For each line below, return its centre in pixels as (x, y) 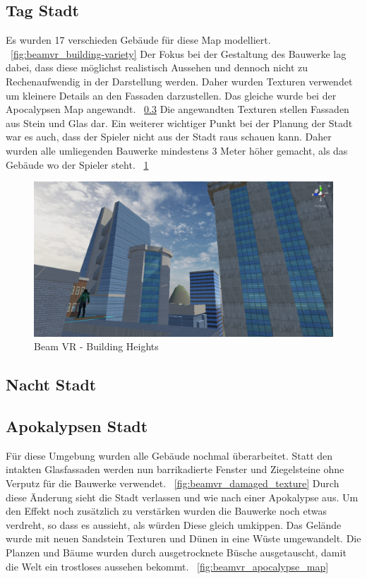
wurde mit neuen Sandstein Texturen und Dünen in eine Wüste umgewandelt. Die (183, 538)
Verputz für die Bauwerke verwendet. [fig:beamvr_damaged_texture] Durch (173, 483)
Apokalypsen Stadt (77, 425)
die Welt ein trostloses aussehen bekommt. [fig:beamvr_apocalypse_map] (167, 566)
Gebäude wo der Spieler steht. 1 (77, 164)
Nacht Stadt (51, 384)
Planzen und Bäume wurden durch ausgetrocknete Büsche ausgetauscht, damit (176, 552)
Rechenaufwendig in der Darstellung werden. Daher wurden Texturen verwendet (179, 81)
